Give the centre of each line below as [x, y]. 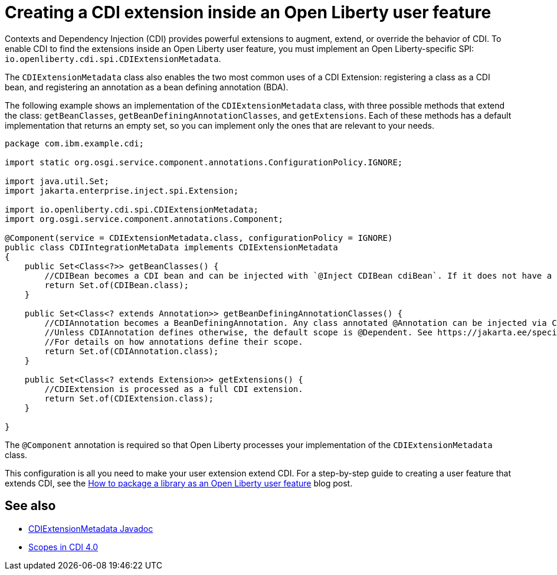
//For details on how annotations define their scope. [174, 342]
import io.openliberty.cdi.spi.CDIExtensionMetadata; [132, 209]
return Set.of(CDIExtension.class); [129, 398]
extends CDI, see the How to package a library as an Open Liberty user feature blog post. [179, 483]
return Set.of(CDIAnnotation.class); [132, 351]
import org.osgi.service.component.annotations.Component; [144, 219]
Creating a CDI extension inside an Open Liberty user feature [248, 12]
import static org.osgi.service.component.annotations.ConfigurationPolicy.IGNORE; [204, 162]
